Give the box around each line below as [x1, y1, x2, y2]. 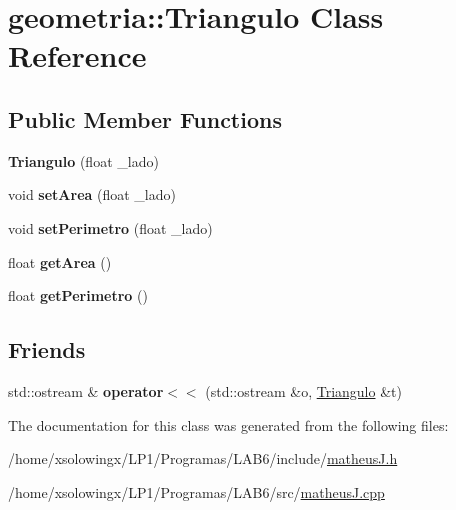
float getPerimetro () [8, 285, 148, 306]
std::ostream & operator [8, 380, 164, 401]
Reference [8, 35, 147, 76]
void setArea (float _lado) [8, 184, 176, 205]
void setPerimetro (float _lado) [8, 217, 213, 238]
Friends [8, 334, 86, 365]
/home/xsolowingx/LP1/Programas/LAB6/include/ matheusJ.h [8, 448, 398, 469]
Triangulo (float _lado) [8, 150, 159, 171]
